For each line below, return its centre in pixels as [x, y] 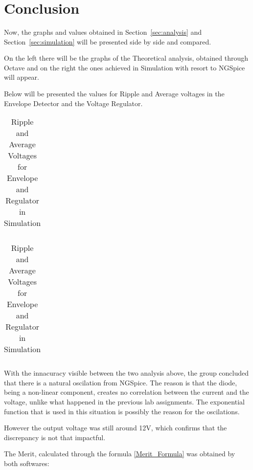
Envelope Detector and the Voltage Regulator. [73, 103]
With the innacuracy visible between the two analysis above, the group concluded [126, 373]
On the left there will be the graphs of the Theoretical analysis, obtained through [126, 58]
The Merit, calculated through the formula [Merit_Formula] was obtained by [120, 454]
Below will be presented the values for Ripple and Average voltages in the [114, 93]
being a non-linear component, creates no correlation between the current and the [126, 392]
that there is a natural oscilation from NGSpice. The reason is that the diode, [121, 382]
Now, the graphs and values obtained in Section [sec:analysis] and [103, 32]
